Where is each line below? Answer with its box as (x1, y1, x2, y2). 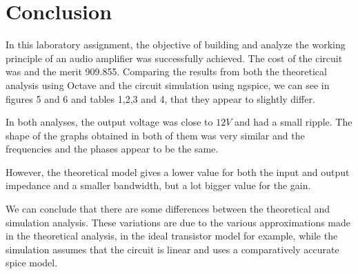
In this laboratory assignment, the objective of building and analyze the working (6, 37, 346, 52)
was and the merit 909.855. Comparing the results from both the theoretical (6, 64, 327, 79)
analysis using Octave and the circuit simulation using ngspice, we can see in (6, 77, 330, 92)
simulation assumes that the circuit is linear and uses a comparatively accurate (6, 242, 339, 256)
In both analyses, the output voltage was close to (6, 115, 213, 129)
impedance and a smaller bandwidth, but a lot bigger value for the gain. (6, 178, 311, 193)
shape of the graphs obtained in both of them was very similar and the (6, 128, 305, 142)
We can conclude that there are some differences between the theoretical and (6, 202, 330, 216)
